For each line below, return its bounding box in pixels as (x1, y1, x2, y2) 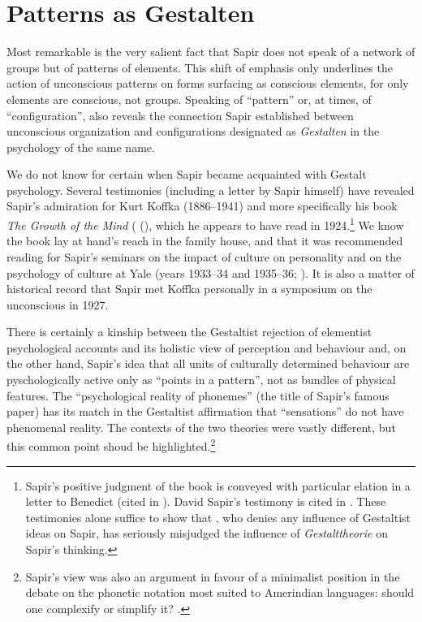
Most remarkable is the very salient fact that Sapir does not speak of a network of (6, 43, 416, 60)
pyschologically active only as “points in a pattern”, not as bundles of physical (6, 371, 396, 388)
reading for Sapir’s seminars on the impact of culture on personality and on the (6, 248, 402, 265)
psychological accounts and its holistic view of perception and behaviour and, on (6, 339, 407, 356)
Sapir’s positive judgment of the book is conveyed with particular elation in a (25, 477, 411, 494)
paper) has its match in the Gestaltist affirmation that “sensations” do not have (6, 403, 404, 420)
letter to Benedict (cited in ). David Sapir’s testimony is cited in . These (25, 493, 386, 510)
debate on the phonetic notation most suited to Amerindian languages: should (25, 584, 415, 601)
